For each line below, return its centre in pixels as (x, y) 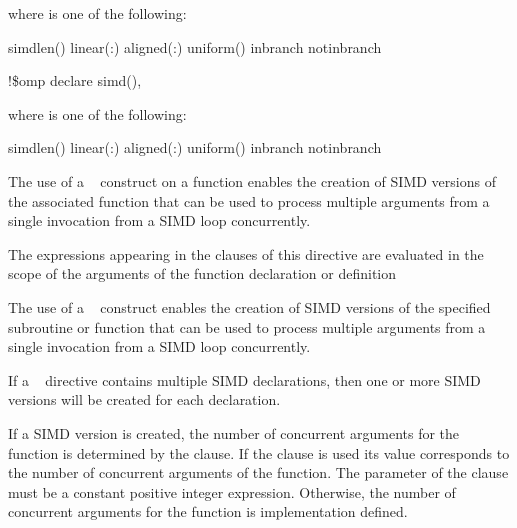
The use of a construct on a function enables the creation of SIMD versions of (252, 180)
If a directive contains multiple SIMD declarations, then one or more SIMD (244, 379)
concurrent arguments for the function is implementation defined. (208, 511)
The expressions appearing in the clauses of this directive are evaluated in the (246, 253)
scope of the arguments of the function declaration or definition (202, 273)
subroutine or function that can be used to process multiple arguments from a (247, 326)
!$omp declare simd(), (75, 80)
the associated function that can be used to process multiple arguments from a (249, 200)
